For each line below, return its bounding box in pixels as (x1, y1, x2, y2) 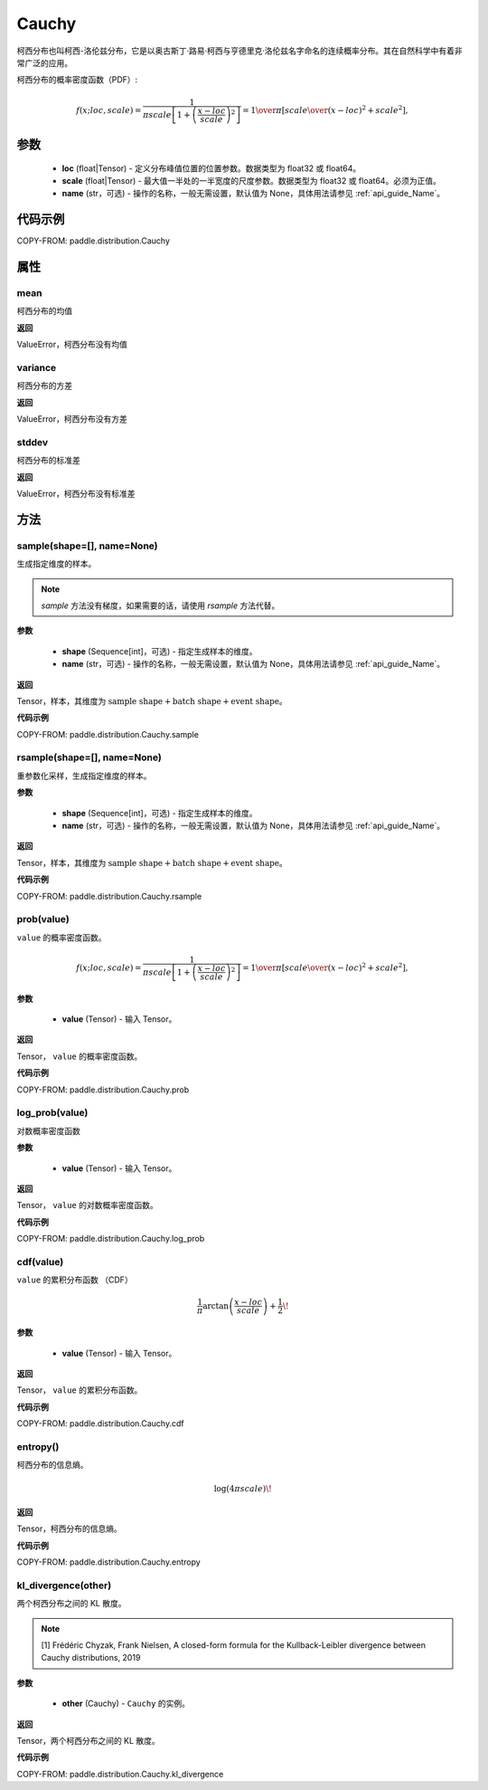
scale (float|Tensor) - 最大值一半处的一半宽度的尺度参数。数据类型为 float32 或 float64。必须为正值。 (61, 175, 442, 186)
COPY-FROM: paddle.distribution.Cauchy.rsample (16, 890, 202, 901)
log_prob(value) (16, 1107, 89, 1119)
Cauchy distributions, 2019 (41, 1652, 141, 1663)
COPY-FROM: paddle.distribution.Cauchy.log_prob (16, 1233, 205, 1244)
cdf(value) (16, 1255, 64, 1268)
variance (16, 361, 57, 374)
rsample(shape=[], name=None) (16, 751, 162, 764)
